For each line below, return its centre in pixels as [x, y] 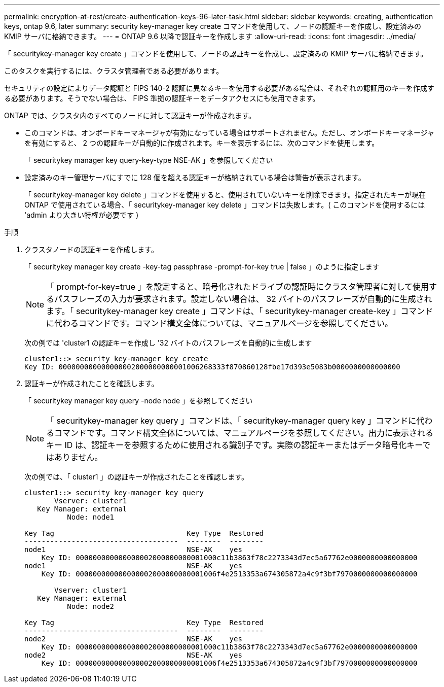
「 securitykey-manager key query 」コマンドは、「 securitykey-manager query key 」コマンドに [231, 421]
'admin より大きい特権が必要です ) [82, 215]
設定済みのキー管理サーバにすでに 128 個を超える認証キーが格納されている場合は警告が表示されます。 [195, 177]
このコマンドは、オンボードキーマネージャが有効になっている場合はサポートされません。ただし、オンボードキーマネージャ [229, 133]
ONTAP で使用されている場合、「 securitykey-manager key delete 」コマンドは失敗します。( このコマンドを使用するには [225, 205]
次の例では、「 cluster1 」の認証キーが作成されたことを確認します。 [137, 477]
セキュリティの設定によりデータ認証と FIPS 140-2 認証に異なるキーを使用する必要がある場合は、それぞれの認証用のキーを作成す [219, 88]
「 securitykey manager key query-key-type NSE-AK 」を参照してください [149, 160]
